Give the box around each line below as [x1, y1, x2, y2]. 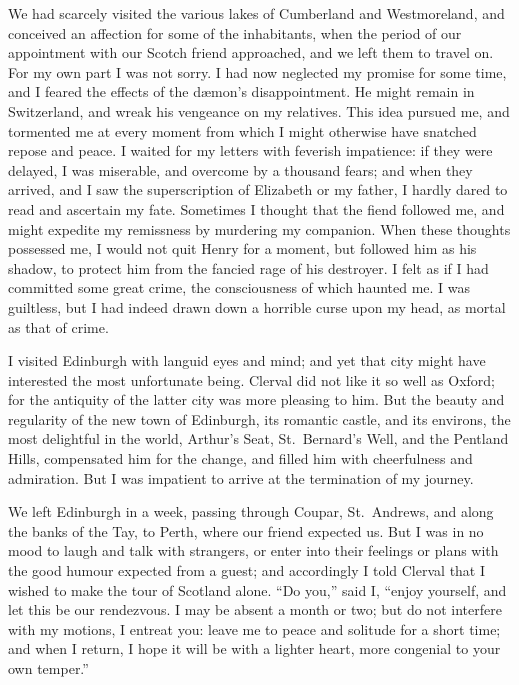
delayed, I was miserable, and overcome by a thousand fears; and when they [8, 159, 473, 180]
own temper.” [8, 658, 89, 678]
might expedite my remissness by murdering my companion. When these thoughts [8, 218, 511, 239]
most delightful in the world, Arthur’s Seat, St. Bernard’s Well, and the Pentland [8, 428, 509, 449]
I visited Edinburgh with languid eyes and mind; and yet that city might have [8, 350, 486, 371]
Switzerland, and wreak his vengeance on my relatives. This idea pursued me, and [8, 100, 510, 121]
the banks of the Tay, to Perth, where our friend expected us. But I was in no [8, 520, 484, 541]
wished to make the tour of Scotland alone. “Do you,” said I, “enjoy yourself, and [8, 579, 507, 600]
